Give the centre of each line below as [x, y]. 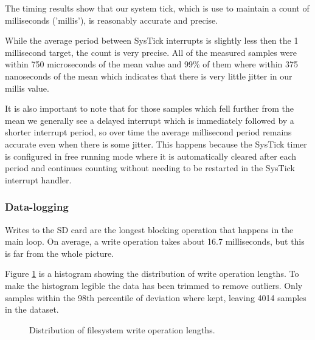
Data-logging [37, 207]
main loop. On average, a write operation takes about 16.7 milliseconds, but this [155, 241]
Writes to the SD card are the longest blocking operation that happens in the [149, 229]
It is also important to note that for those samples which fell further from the [150, 108]
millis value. [27, 88]
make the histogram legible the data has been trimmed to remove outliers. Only [154, 285]
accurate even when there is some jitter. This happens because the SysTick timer [156, 144]
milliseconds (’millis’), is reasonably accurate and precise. [112, 20]
